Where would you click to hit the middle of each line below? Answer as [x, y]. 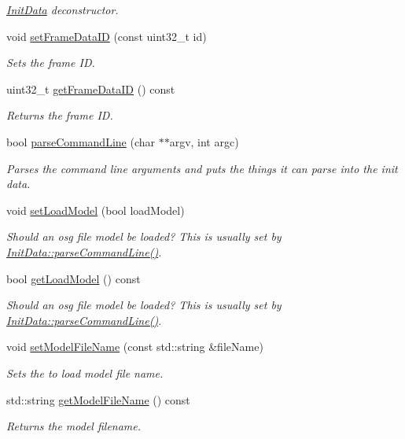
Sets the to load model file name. [85, 373]
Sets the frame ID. [51, 63]
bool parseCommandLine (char [81, 141]
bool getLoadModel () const [74, 278]
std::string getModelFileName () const [98, 399]
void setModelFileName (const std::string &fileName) [135, 347]
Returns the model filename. [74, 426]
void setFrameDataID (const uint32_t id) [107, 36]
